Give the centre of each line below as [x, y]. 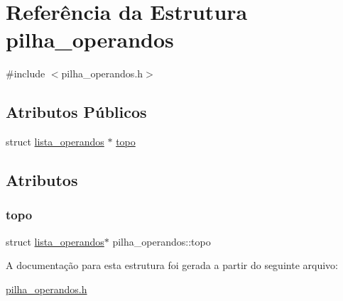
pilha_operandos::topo [162, 241]
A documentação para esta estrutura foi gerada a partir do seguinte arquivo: [172, 265]
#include [26, 73]
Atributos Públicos [76, 112]
